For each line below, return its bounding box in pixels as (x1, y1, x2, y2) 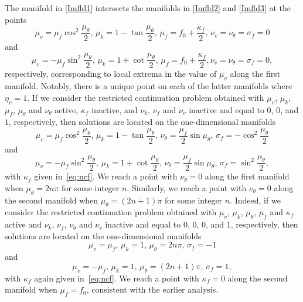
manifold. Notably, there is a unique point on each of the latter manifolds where (5, 80, 292, 92)
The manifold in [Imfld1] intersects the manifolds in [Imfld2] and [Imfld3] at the (5, 2, 291, 13)
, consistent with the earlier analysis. (86, 283, 219, 296)
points (5, 13, 27, 25)
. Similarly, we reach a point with (127, 181, 247, 194)
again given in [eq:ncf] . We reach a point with (34, 272, 199, 284)
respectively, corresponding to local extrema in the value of (5, 67, 217, 80)
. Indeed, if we (230, 194, 281, 206)
